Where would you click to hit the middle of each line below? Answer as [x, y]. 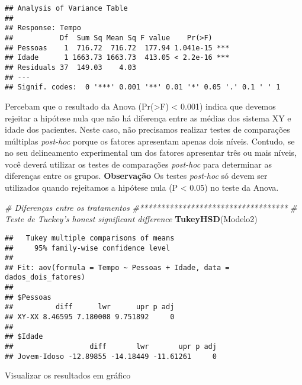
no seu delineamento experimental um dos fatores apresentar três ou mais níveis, [151, 153]
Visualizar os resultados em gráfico [68, 375]
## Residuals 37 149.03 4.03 [70, 67]
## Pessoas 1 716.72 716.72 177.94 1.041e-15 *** [117, 48]
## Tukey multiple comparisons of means [90, 238]
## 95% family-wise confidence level [88, 248]
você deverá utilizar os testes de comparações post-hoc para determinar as [138, 164]
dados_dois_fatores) [45, 277]
